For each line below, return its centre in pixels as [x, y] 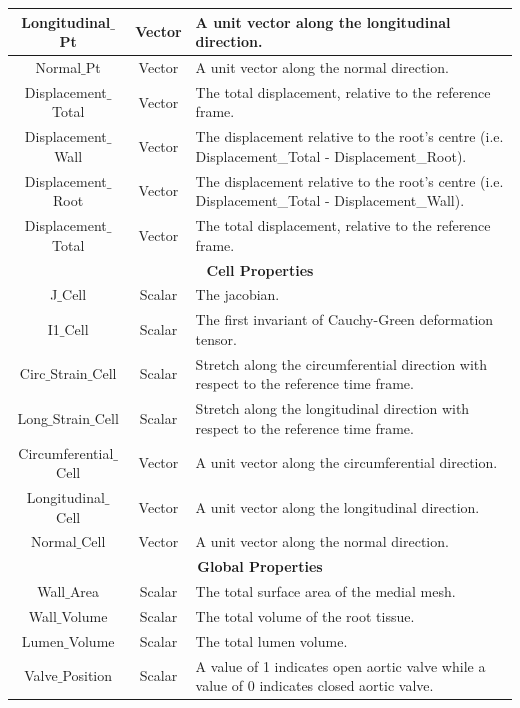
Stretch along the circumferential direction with [341, 363]
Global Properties [260, 566]
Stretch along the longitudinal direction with [332, 408]
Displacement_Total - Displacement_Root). [331, 155]
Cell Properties [260, 269]
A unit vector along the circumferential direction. [346, 462]
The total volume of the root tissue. [305, 615]
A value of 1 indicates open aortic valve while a [340, 665]
